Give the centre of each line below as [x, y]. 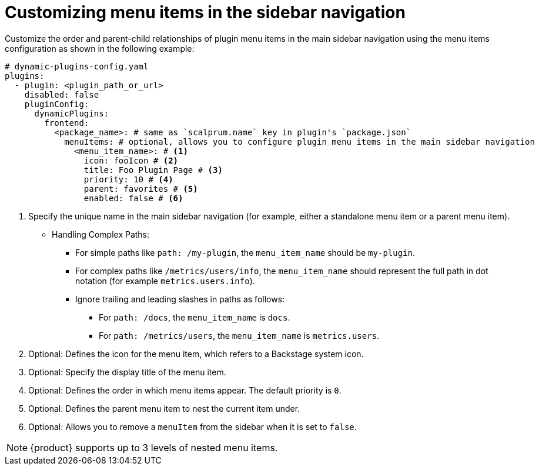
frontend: [67, 123]
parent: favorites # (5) [141, 189]
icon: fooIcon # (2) [131, 160]
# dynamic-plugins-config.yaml [77, 66]
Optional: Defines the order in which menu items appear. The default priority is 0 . [185, 390]
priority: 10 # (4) [128, 179]
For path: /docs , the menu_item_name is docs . [195, 317]
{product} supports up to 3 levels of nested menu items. [154, 447]
